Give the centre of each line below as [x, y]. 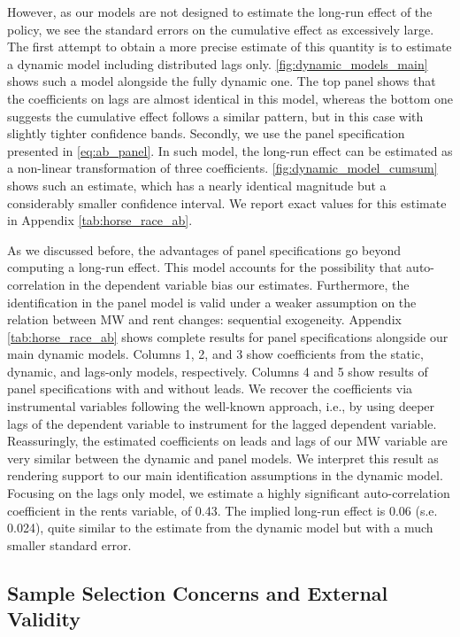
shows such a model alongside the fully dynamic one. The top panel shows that [222, 81]
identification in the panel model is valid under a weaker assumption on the [212, 302]
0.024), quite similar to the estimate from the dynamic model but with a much [220, 528]
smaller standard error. [69, 544]
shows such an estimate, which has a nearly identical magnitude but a [197, 185]
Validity [44, 619]
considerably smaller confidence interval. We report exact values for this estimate [227, 202]
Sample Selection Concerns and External [198, 592]
